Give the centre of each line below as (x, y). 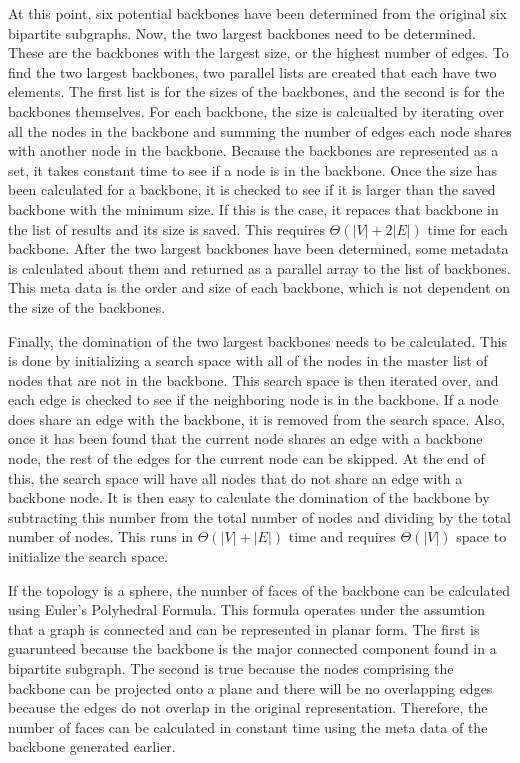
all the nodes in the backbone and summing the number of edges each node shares (260, 130)
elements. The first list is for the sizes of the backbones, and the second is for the (256, 91)
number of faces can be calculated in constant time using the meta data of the (248, 726)
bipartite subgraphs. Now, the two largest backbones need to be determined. (242, 32)
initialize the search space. (88, 556)
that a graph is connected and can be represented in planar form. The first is (244, 628)
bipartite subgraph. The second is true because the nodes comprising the (231, 668)
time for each (467, 228)
